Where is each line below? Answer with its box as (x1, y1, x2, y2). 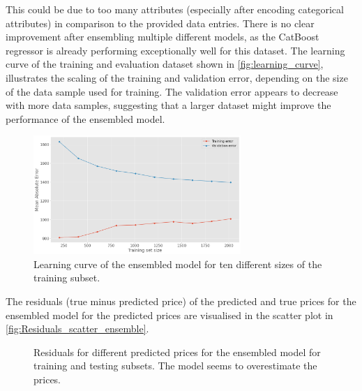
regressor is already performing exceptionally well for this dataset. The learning (6, 43, 345, 57)
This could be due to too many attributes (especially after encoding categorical (6, 2, 344, 16)
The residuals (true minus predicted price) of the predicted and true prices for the (6, 293, 356, 308)
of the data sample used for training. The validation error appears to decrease (6, 84, 338, 98)
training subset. (33, 270, 100, 285)
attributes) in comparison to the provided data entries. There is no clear (6, 15, 315, 30)
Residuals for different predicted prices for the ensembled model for (33, 344, 321, 359)
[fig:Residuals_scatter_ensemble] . (6, 321, 149, 336)
